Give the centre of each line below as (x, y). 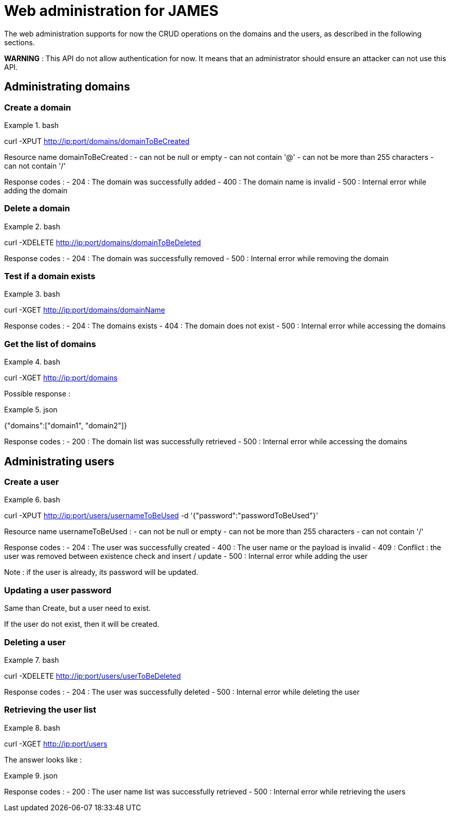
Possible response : (37, 394)
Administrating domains (67, 87)
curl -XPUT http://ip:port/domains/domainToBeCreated (97, 141)
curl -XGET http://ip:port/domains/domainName (85, 310)
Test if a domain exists (50, 276)
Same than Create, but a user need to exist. (78, 608)
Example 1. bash (32, 125)
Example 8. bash (32, 728)
